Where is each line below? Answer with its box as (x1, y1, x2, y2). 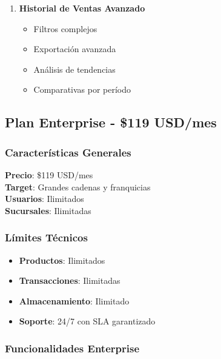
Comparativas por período (33, 83, 131, 96)
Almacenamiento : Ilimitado (19, 294, 130, 307)
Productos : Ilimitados (19, 253, 105, 266)
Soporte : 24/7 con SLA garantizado (19, 315, 156, 327)
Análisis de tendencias (33, 62, 116, 75)
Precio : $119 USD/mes (5, 168, 93, 181)
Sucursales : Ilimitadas (5, 204, 91, 216)
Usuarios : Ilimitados (5, 192, 84, 205)
